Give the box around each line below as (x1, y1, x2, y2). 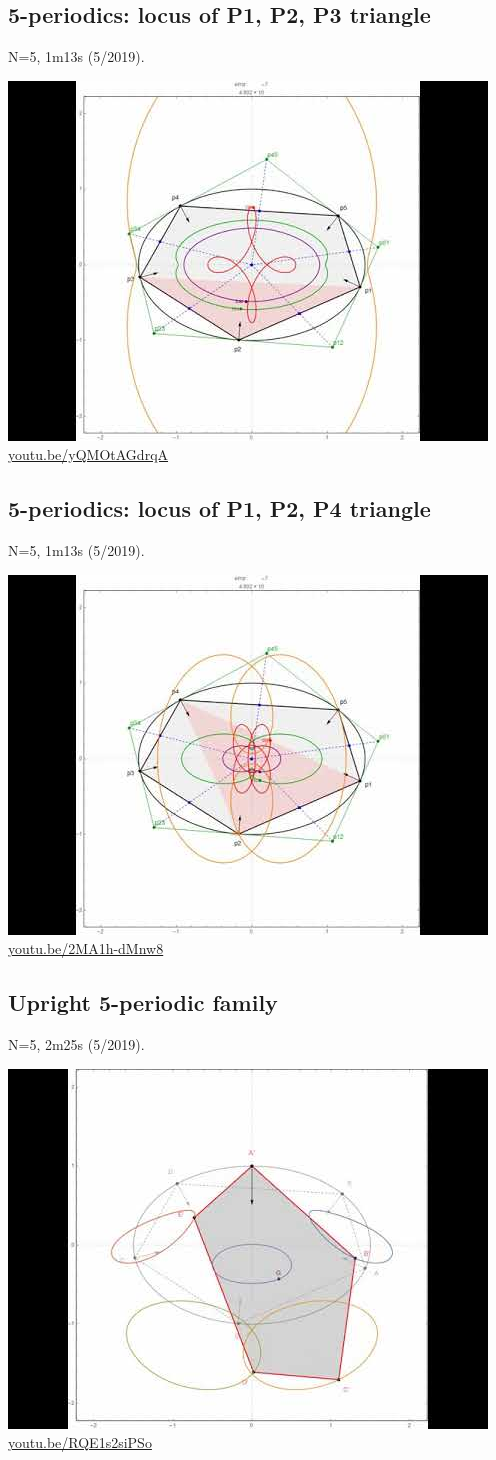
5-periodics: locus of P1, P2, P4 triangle (8, 493, 431, 524)
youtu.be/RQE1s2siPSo (8, 1432, 152, 1453)
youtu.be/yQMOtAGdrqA (8, 444, 169, 465)
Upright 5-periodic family (8, 987, 278, 1018)
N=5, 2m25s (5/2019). (8, 1034, 145, 1055)
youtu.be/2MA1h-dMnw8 (8, 938, 164, 959)
